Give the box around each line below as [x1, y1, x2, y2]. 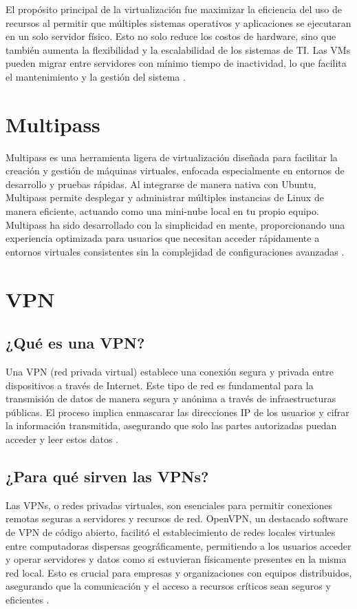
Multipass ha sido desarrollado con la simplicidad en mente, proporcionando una [6, 217, 345, 231]
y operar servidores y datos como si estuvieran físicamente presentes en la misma [6, 552, 347, 566]
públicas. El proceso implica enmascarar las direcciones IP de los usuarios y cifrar [6, 404, 349, 419]
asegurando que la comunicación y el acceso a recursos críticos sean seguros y [6, 579, 331, 593]
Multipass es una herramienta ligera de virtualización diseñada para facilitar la [6, 149, 338, 164]
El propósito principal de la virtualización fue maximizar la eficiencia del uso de [6, 2, 342, 16]
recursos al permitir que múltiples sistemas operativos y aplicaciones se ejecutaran [6, 15, 351, 30]
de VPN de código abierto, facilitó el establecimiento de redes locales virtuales [6, 524, 336, 539]
